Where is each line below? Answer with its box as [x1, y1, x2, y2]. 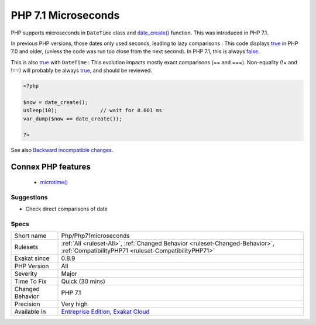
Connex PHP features [11, 162, 91, 172]
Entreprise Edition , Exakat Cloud [61, 307, 150, 316]
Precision [14, 300, 40, 308]
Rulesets [14, 243, 38, 251]
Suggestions [11, 193, 48, 201]
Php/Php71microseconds [61, 231, 130, 240]
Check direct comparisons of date [25, 205, 108, 212]
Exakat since [14, 254, 50, 262]
